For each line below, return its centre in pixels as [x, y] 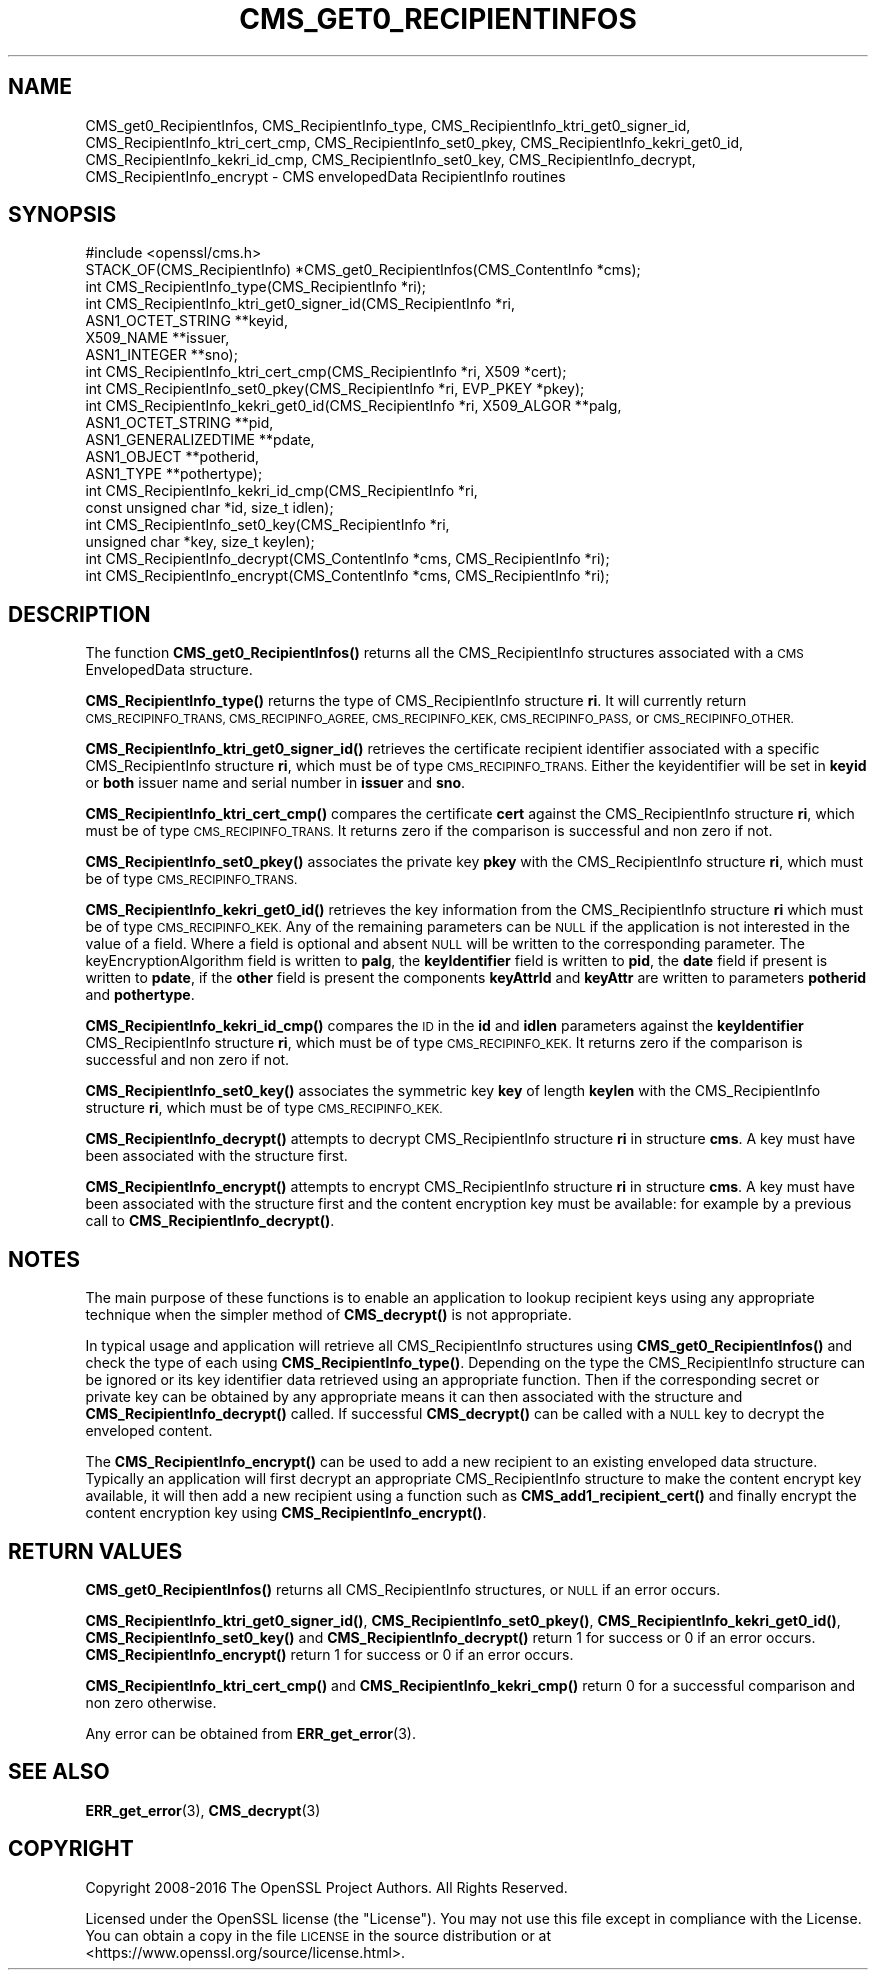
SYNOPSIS [62, 215]
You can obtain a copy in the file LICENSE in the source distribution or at [318, 1935]
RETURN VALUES [95, 1551]
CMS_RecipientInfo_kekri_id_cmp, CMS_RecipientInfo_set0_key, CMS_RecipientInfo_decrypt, [390, 159]
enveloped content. [149, 1431]
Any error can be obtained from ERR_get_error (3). [250, 1733]
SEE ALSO [59, 1772]
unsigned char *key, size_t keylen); [200, 542]
